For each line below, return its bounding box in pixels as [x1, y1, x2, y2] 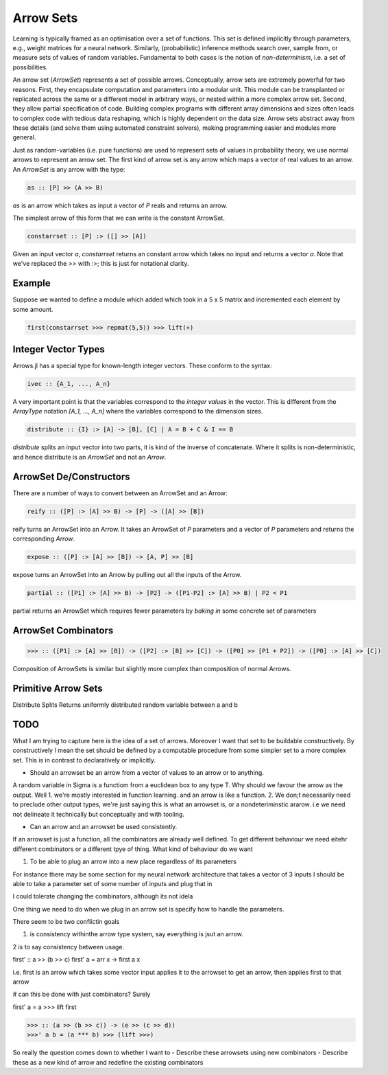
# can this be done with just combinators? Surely [12, 990, 151, 999]
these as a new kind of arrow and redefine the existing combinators [12, 1058, 204, 1066]
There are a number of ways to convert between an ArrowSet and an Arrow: [12, 488, 228, 497]
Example [12, 278, 51, 289]
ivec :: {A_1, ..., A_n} [27, 380, 111, 388]
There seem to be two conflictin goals [12, 918, 120, 926]
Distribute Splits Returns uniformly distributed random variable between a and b [12, 701, 238, 709]
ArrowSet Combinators [12, 624, 114, 636]
